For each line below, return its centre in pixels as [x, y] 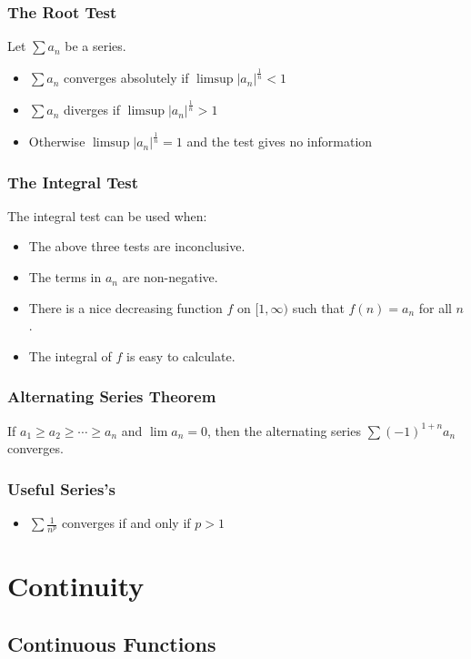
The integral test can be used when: [107, 215]
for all [435, 307]
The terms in [65, 277]
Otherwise [57, 142]
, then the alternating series [284, 430]
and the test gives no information [280, 142]
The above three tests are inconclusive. [137, 246]
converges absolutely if [126, 78]
